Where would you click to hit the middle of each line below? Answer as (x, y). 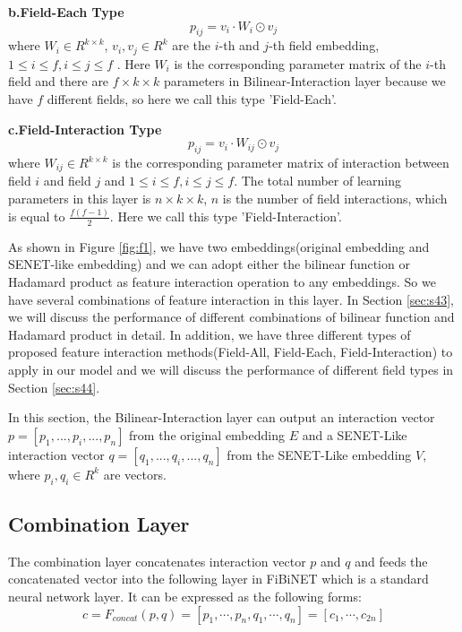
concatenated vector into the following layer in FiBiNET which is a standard (218, 579)
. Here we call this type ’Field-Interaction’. (226, 216)
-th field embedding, (324, 45)
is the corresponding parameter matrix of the (298, 63)
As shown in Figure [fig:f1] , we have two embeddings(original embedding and (219, 246)
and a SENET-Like (355, 434)
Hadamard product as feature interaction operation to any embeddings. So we (222, 281)
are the (192, 45)
